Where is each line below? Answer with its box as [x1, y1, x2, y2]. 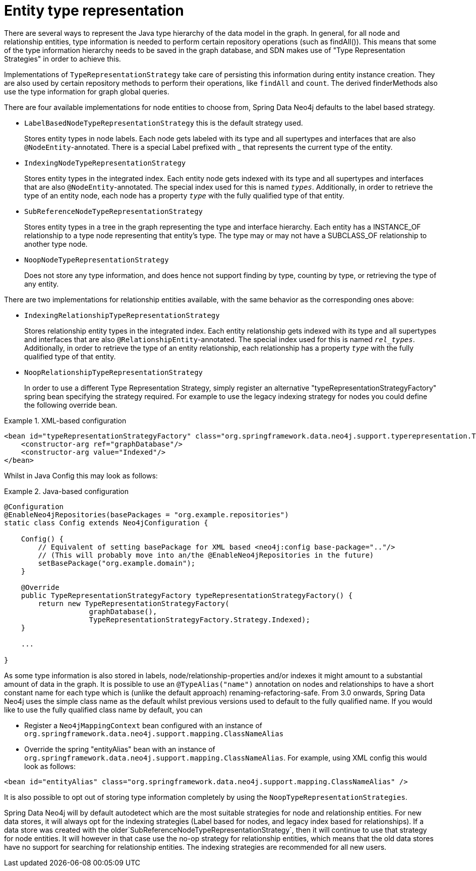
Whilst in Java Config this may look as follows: [4, 471, 158, 480]
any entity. [24, 279, 59, 288]
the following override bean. [24, 400, 117, 409]
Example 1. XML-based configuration [4, 416, 127, 425]
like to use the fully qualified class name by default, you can [4, 705, 203, 714]
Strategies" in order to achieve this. [4, 54, 121, 63]
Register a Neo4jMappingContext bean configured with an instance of [24, 721, 263, 730]
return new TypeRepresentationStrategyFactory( [38, 599, 229, 608]
